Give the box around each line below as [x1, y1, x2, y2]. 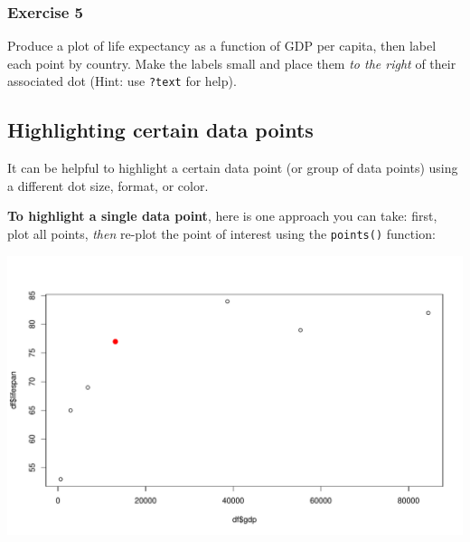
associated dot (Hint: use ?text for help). [7, 71, 237, 90]
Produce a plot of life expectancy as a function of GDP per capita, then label [7, 36, 437, 55]
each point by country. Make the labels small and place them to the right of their [7, 53, 456, 72]
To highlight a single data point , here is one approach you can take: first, [7, 206, 437, 225]
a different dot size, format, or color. [7, 176, 209, 195]
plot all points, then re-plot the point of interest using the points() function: [7, 224, 436, 243]
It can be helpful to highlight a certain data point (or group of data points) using [7, 158, 458, 177]
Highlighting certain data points [7, 116, 314, 144]
